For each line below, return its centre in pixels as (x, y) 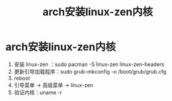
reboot (22, 78)
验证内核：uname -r (38, 92)
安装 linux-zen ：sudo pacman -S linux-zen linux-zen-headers (89, 64)
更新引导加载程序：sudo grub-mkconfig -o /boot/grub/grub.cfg (90, 71)
